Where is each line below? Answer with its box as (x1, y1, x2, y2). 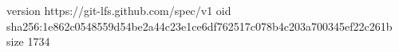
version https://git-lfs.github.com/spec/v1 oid (6, 2, 231, 18)
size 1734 (6, 33, 50, 50)
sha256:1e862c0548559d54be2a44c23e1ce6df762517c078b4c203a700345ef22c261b (6, 17, 393, 34)
